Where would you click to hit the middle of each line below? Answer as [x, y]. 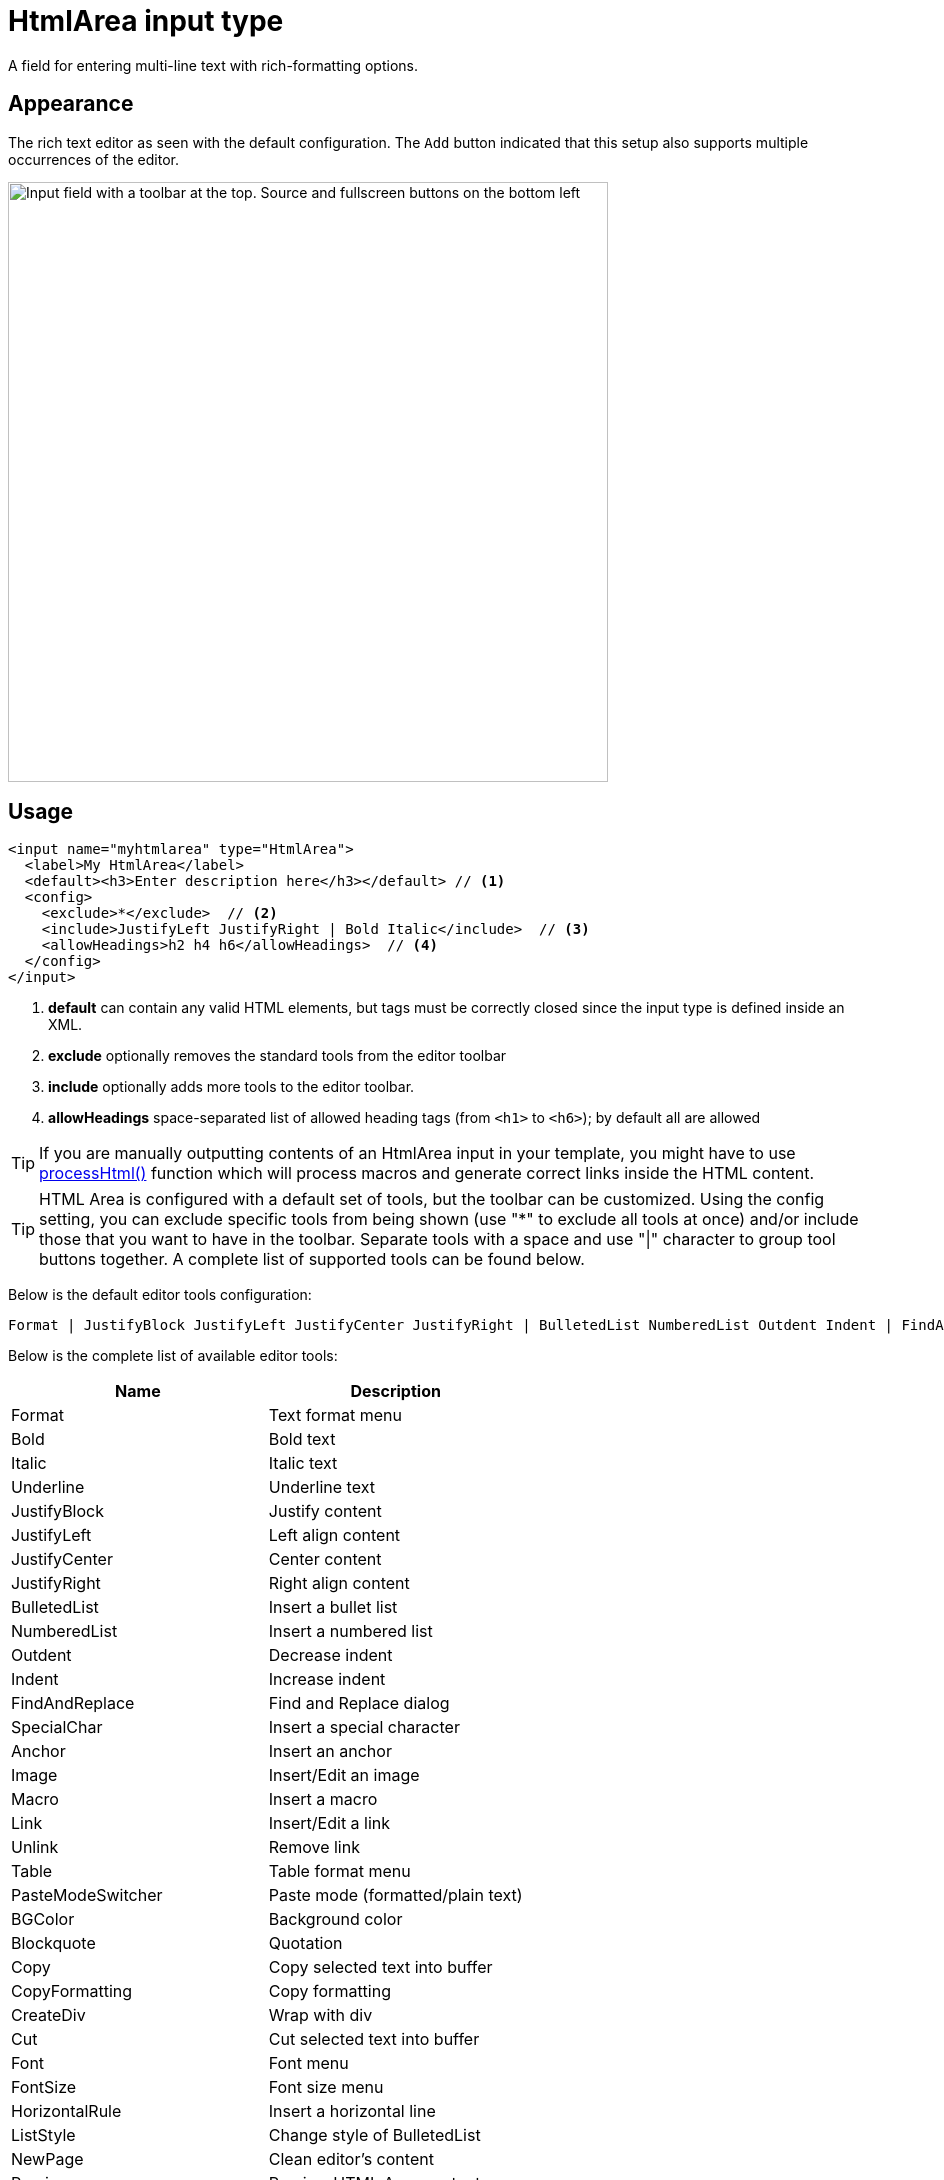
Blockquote [53, 1943]
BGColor [43, 1919]
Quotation [305, 1943]
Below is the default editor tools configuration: [160, 1295]
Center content [325, 1559]
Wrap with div [320, 2015]
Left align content [334, 1535]
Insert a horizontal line [352, 2111]
